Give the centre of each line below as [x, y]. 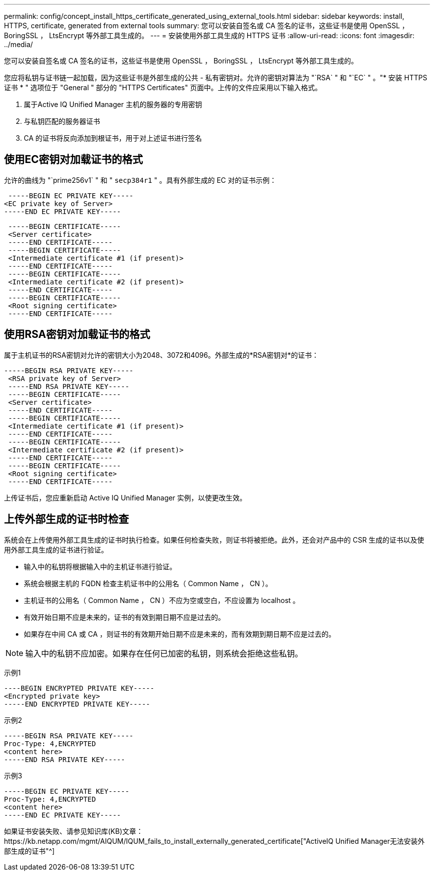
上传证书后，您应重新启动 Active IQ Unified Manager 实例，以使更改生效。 [125, 497]
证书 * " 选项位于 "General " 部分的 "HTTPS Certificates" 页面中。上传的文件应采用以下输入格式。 [163, 87]
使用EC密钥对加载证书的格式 [74, 160]
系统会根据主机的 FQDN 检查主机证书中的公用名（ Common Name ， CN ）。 [148, 583]
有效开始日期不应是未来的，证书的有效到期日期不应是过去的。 [124, 617]
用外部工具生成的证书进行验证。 [56, 549]
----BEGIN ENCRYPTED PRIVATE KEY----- [79, 688]
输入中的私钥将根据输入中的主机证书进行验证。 [100, 566]
